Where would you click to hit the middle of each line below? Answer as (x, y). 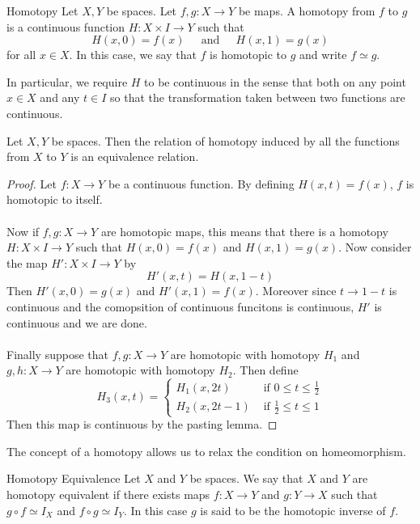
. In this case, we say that (133, 55)
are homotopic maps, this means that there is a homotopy (244, 231)
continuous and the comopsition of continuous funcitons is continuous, (180, 306)
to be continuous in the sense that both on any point (275, 81)
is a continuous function (66, 26)
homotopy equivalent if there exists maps (108, 494)
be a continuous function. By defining (201, 183)
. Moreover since (296, 291)
